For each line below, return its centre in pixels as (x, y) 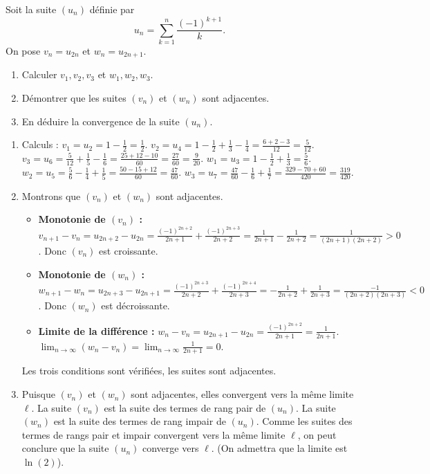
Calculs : (40, 144)
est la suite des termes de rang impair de (140, 421)
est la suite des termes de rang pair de (185, 407)
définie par (112, 9)
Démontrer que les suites (74, 97)
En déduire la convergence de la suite (101, 121)
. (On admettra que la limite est (279, 448)
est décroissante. (135, 306)
